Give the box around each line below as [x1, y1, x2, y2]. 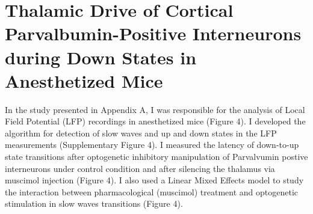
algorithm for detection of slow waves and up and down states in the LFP [5, 126, 277, 139]
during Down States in [5, 44, 197, 69]
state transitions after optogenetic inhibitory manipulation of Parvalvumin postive [5, 150, 308, 163]
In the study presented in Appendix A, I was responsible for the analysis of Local [5, 103, 305, 115]
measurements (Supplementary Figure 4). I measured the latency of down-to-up [5, 138, 299, 151]
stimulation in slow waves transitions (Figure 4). [5, 197, 183, 210]
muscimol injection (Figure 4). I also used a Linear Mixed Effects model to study [5, 174, 304, 186]
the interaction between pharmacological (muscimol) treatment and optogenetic [5, 185, 299, 198]
